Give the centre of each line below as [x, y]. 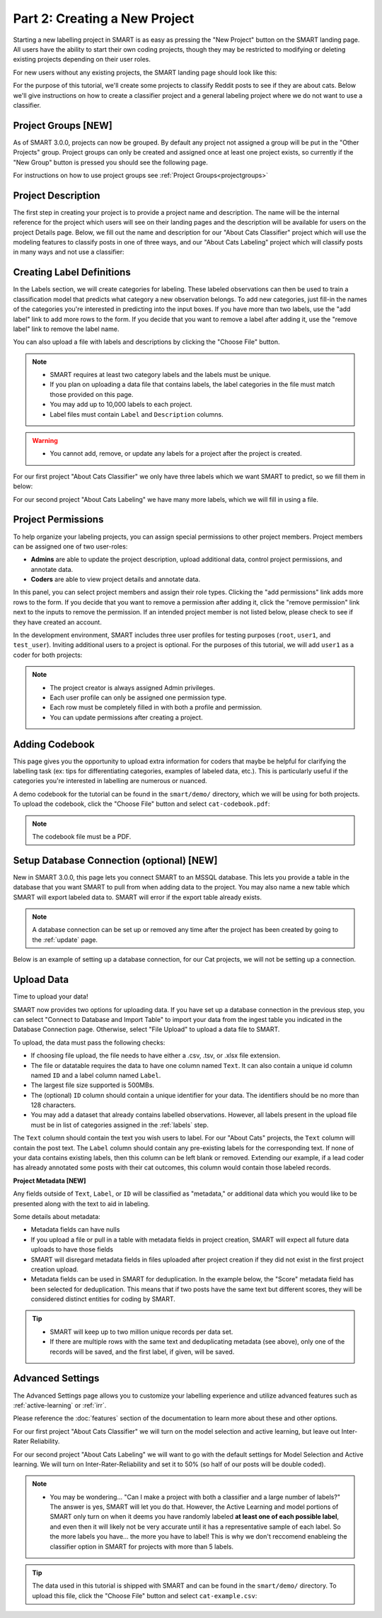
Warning [45, 441]
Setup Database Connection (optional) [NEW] [115, 860]
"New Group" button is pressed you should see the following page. [110, 162]
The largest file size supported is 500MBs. [93, 1085]
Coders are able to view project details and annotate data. [116, 579]
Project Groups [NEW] [63, 125]
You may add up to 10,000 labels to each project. [121, 405]
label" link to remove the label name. [66, 329]
